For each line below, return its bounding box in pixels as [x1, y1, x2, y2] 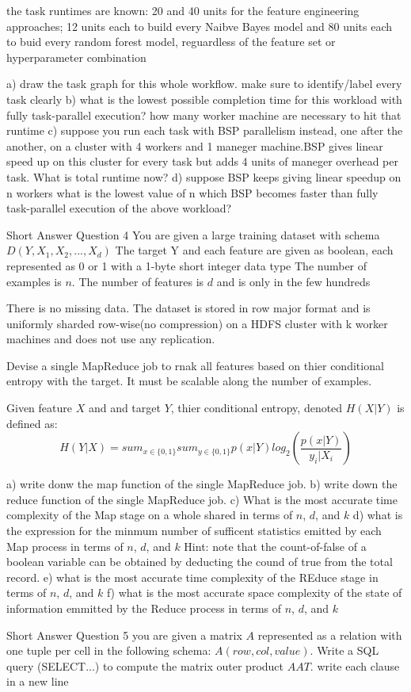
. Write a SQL [310, 642, 379, 659]
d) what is [352, 507, 403, 523]
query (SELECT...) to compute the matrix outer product [6, 657, 284, 674]
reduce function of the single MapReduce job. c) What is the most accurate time [6, 491, 398, 507]
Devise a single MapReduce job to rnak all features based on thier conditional [6, 357, 384, 373]
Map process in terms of [6, 537, 124, 554]
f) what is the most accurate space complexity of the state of [106, 584, 402, 601]
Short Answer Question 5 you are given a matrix [6, 626, 242, 643]
